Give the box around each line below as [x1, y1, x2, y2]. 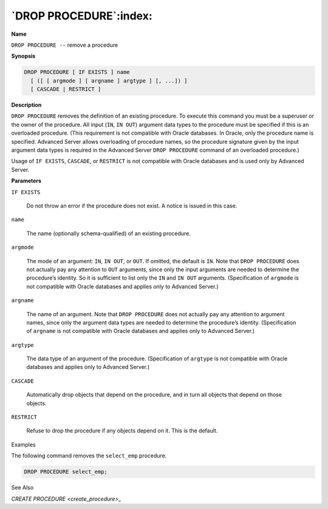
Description [11, 101, 42, 109]
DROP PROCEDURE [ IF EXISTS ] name [24, 69, 130, 76]
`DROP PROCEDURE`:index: [11, 9, 153, 22]
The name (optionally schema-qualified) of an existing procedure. [26, 229, 191, 237]
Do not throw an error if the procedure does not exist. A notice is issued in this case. [26, 202, 237, 209]
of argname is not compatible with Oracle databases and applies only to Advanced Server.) [26, 328, 255, 335]
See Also [11, 484, 34, 491]
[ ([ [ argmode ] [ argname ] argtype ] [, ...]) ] [30, 77, 188, 84]
